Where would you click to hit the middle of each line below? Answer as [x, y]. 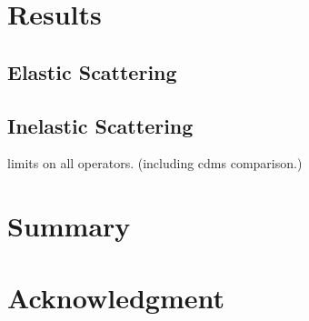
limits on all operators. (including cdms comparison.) [155, 163]
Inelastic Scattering [100, 125]
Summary [69, 226]
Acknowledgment [116, 297]
